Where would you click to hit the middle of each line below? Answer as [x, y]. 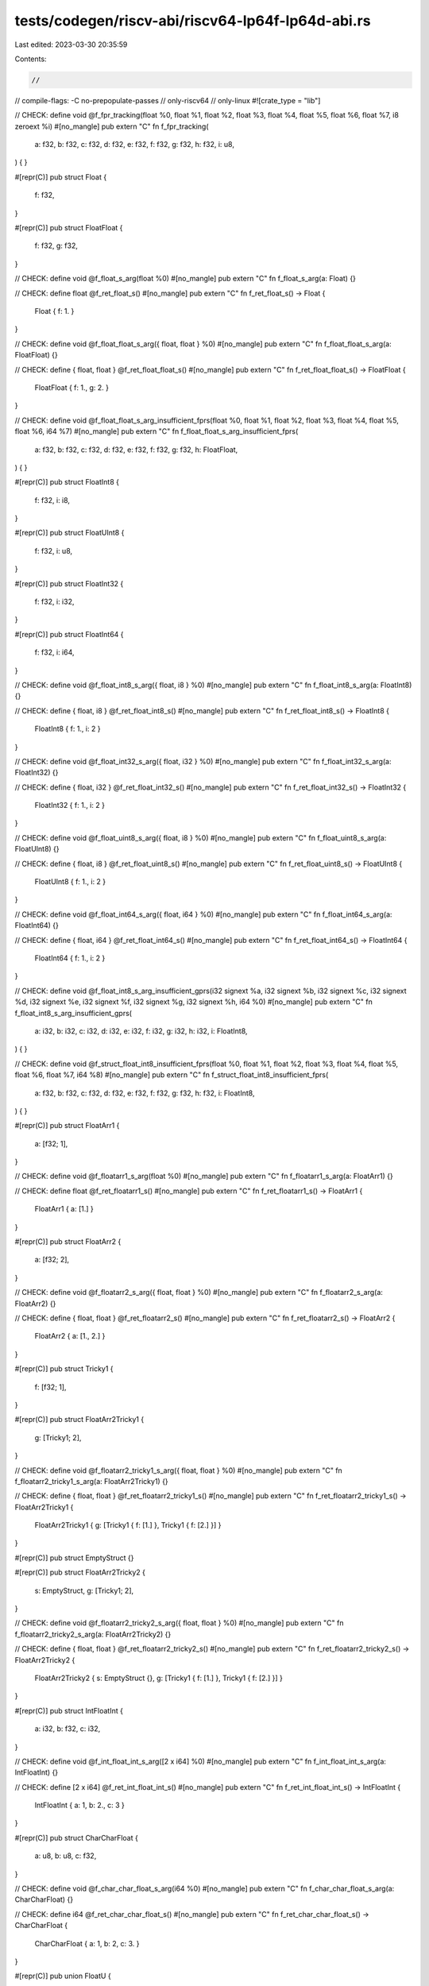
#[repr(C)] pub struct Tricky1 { [64, 1369]
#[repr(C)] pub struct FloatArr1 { [67, 1126]
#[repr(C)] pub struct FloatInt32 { [69, 583]
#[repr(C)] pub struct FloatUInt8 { [70, 533]
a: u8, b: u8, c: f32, [66, 1856]
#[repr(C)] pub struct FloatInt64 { [69, 634]
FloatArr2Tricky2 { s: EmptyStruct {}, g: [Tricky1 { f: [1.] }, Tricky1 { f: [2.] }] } [159, 1678]
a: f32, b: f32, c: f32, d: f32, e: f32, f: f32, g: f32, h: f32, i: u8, [134, 145]
